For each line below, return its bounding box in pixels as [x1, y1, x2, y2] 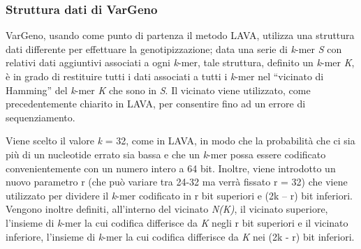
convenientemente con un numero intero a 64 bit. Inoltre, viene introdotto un [6, 160, 336, 175]
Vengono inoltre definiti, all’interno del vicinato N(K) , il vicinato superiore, [6, 202, 328, 216]
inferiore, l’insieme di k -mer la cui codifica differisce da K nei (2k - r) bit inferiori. [6, 229, 355, 243]
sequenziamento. [6, 110, 75, 124]
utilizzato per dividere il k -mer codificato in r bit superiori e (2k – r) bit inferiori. [6, 188, 353, 202]
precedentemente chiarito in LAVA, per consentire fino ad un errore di [6, 96, 306, 111]
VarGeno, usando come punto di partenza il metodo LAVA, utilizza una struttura [6, 28, 355, 43]
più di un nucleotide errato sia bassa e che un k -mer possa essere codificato [6, 146, 326, 161]
